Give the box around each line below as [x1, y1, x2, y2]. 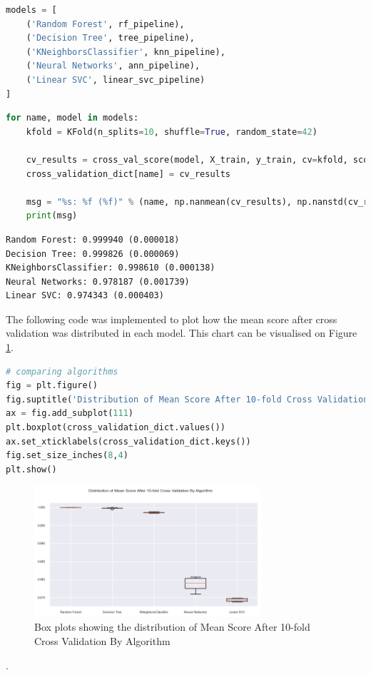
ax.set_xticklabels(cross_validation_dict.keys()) [6, 436, 251, 447]
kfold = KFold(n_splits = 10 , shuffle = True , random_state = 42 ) [26, 126, 317, 137]
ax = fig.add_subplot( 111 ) [6, 408, 134, 419]
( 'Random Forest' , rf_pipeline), [26, 19, 185, 29]
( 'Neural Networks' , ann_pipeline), [26, 61, 200, 71]
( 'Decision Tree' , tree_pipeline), [26, 33, 195, 44]
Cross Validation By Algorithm [34, 634, 171, 649]
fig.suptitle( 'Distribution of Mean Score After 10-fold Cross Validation [6, 394, 369, 405]
